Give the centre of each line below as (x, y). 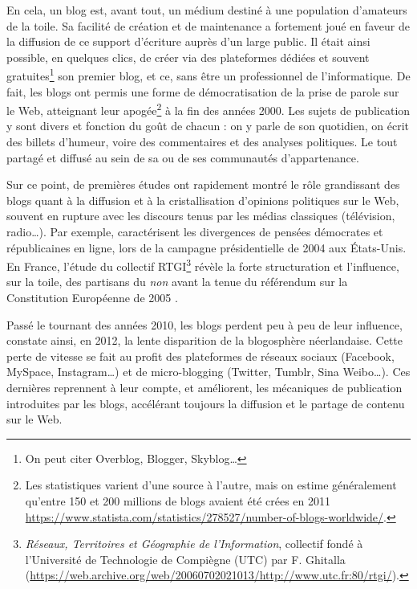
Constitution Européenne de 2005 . (92, 298)
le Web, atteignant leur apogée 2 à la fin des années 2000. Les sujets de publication (208, 109)
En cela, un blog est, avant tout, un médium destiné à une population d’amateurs (207, 10)
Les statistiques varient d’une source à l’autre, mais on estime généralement (211, 485)
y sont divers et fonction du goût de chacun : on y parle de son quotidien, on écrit (208, 126)
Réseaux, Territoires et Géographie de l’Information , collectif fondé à (194, 544)
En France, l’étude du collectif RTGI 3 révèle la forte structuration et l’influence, (203, 265)
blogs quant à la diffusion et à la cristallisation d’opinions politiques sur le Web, (203, 200)
